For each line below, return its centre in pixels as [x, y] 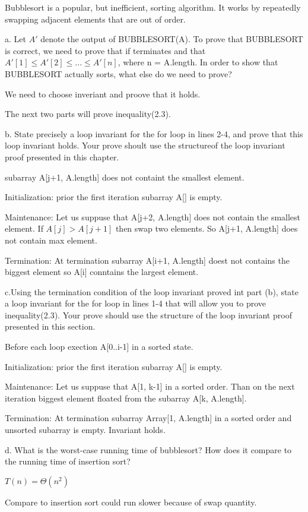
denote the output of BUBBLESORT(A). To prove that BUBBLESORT [172, 39]
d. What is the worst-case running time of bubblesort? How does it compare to [148, 449]
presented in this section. [50, 326]
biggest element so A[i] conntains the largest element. [102, 272]
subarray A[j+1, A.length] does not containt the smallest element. [125, 177]
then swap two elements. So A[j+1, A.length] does [207, 228]
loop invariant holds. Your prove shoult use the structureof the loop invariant [145, 145]
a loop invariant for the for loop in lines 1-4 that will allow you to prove [136, 303]
